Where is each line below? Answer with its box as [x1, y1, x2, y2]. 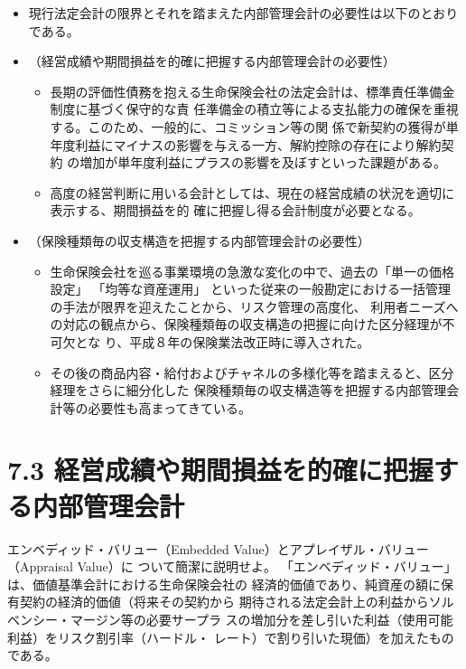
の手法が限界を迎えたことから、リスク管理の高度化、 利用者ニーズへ [50, 297, 459, 316]
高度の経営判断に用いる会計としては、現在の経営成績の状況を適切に [50, 183, 454, 202]
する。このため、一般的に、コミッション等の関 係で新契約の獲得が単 [50, 117, 459, 136]
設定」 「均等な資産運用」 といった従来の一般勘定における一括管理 [50, 279, 451, 298]
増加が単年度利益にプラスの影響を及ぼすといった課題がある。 [79, 153, 446, 172]
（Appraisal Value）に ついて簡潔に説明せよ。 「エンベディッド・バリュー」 [7, 557, 457, 576]
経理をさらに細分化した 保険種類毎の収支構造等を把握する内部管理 [50, 381, 447, 400]
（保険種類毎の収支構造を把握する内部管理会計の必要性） [28, 231, 370, 250]
